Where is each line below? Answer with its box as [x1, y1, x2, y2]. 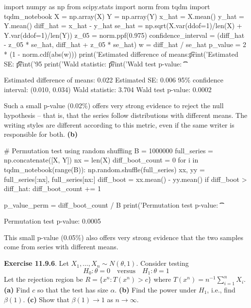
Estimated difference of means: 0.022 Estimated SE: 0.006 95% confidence [4, 75, 223, 85]
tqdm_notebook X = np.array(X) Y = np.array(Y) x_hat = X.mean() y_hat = [4, 11, 244, 21]
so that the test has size [37, 284, 108, 294]
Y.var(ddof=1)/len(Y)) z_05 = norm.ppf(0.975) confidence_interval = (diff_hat [4, 30, 245, 40]
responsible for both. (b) [4, 129, 78, 139]
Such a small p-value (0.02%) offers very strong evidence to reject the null [4, 100, 224, 111]
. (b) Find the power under [115, 284, 197, 294]
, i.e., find [207, 284, 235, 294]
